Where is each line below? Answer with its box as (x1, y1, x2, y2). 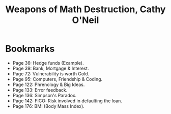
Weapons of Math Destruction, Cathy (5, 4, 166, 15)
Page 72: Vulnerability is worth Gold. (12, 70, 90, 77)
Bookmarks (5, 43, 55, 54)
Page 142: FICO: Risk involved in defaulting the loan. (12, 98, 122, 104)
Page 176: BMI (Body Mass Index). (12, 103, 85, 109)
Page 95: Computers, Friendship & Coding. (12, 76, 103, 82)
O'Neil (72, 14, 99, 26)
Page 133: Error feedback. (12, 87, 68, 93)
